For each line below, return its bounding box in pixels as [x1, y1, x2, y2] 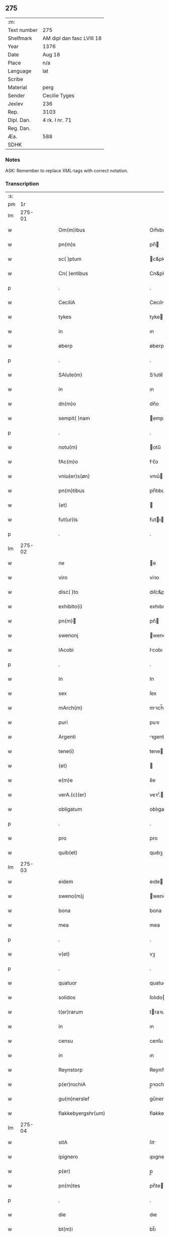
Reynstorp [58, 1066, 83, 1073]
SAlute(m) [58, 371, 82, 378]
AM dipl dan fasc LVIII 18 [42, 35, 102, 42]
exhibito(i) [58, 603, 83, 610]
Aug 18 [42, 51, 60, 58]
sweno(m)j [58, 892, 84, 900]
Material [8, 84, 27, 91]
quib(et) [58, 849, 78, 856]
